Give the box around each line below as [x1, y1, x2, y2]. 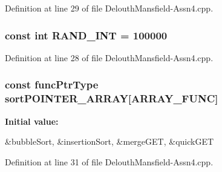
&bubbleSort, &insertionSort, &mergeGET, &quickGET [5, 135, 214, 148]
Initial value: [5, 114, 59, 127]
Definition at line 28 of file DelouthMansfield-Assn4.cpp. [5, 51, 214, 64]
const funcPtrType [5, 77, 99, 92]
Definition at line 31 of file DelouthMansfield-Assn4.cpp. [5, 155, 214, 168]
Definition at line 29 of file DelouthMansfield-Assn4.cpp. [5, 2, 214, 14]
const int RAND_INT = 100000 [5, 27, 168, 42]
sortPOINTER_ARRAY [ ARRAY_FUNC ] [5, 91, 218, 106]
